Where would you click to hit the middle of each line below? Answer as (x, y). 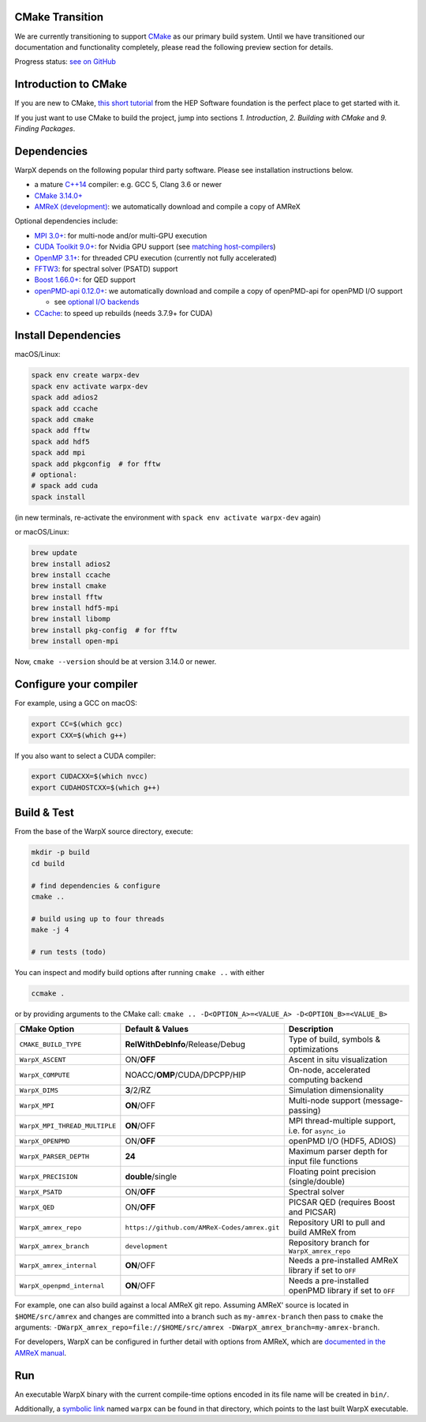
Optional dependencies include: (66, 221)
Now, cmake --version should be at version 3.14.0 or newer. (116, 662)
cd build (48, 863)
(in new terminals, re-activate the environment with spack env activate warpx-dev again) (168, 517)
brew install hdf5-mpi (75, 608)
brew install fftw (67, 597)
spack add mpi (58, 453)
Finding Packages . (45, 128)
